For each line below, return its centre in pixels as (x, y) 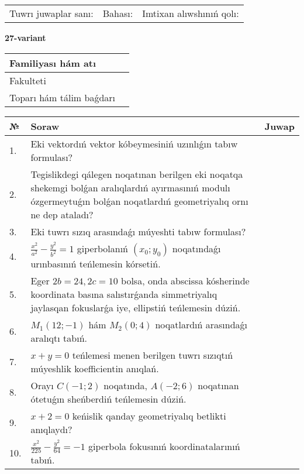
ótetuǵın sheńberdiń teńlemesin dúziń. (108, 399)
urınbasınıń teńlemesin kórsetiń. (96, 263)
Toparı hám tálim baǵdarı (63, 97)
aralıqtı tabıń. (59, 338)
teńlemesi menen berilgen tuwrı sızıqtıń (153, 355)
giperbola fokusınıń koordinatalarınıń (164, 446)
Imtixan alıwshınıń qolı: (191, 13)
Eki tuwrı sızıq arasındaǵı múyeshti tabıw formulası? (138, 231)
